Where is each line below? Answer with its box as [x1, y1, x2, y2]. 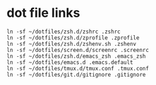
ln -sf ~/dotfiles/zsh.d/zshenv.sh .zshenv [6, 40, 137, 47]
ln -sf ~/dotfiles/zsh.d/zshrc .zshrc [6, 28, 121, 35]
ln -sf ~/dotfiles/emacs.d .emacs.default [6, 58, 133, 66]
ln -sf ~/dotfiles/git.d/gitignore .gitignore [6, 71, 146, 78]
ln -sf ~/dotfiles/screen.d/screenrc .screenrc [6, 46, 150, 53]
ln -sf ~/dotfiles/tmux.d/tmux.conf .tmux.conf [6, 65, 150, 72]
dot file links [6, 5, 80, 21]
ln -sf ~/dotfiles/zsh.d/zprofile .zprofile [6, 34, 140, 41]
